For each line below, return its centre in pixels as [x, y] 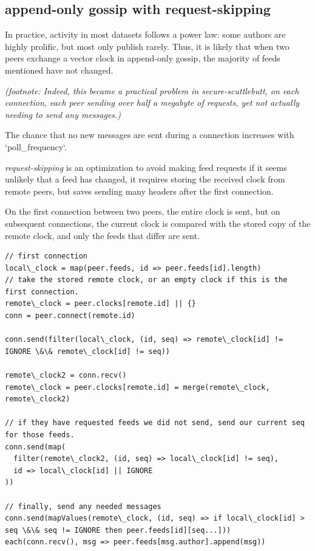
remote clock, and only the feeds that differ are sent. [103, 235]
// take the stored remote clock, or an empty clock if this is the [146, 280]
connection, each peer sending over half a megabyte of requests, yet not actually [152, 102]
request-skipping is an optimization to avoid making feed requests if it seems [146, 167]
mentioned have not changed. [59, 70]
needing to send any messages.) [63, 114]
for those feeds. [40, 435]
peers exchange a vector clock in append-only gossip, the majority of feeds [143, 58]
